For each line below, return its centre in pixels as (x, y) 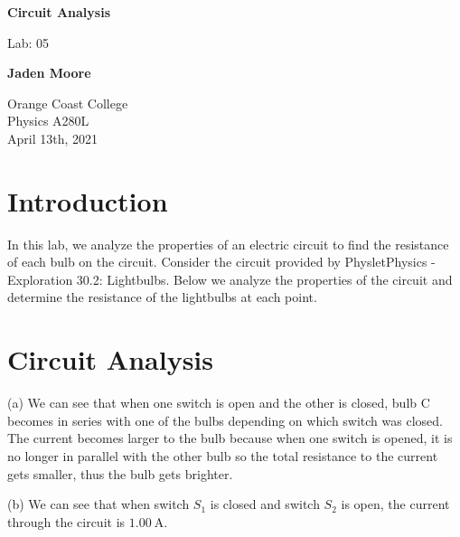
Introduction (88, 200)
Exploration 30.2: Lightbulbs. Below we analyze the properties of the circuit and (230, 279)
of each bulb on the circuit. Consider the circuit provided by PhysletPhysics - (221, 262)
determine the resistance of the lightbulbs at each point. (162, 297)
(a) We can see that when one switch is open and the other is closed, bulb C (219, 403)
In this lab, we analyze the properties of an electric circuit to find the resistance (228, 244)
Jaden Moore (49, 73)
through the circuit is (66, 521)
